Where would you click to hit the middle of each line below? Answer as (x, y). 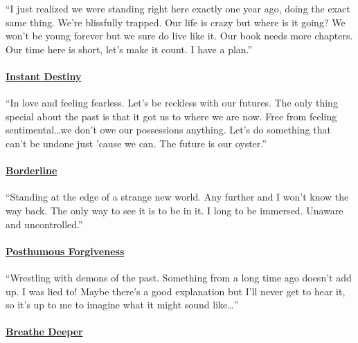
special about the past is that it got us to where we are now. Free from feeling (171, 116)
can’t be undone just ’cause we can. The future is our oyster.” (136, 143)
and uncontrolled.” (44, 224)
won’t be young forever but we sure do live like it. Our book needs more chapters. (179, 36)
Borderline (32, 170)
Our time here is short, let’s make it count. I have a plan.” (129, 49)
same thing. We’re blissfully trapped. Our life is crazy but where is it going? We (176, 22)
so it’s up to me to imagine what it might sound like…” (122, 305)
